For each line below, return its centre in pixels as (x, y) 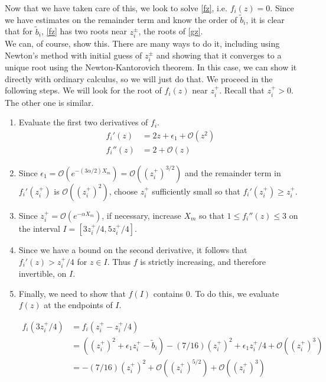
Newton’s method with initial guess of (74, 55)
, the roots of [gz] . (171, 31)
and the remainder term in (233, 172)
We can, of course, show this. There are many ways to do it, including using (142, 43)
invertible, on (43, 273)
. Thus (119, 261)
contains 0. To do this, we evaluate (216, 293)
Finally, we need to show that (72, 293)
